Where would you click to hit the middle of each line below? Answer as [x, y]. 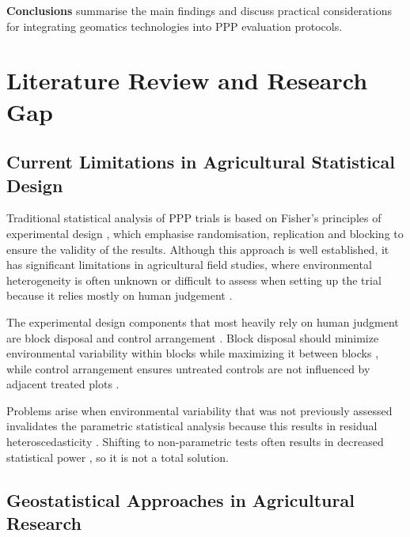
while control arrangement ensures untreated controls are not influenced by [188, 368]
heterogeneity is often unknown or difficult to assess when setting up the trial [194, 280]
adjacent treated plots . [63, 384]
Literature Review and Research [187, 80]
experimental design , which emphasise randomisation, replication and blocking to [205, 233]
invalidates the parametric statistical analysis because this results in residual [192, 426]
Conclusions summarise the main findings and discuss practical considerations [199, 10]
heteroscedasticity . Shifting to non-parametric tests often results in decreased [195, 442]
